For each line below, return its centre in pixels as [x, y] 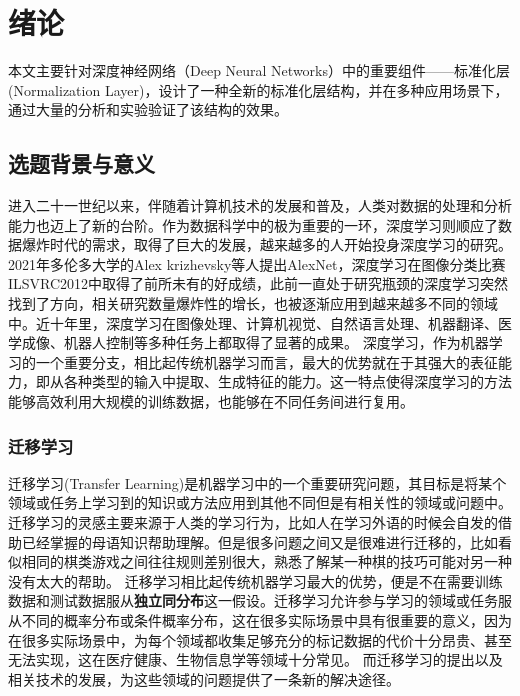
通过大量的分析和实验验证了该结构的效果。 [148, 109]
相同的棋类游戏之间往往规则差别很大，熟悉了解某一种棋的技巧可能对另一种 [266, 561]
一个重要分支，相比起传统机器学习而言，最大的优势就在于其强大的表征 [266, 361]
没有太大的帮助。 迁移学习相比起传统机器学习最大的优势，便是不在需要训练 [255, 580]
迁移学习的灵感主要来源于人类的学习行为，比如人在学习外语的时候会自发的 [253, 522]
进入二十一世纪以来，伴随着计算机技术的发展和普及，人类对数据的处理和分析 [260, 205]
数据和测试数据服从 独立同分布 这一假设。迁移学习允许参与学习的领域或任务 [253, 600]
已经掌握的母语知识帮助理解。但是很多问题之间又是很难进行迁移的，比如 [259, 541]
